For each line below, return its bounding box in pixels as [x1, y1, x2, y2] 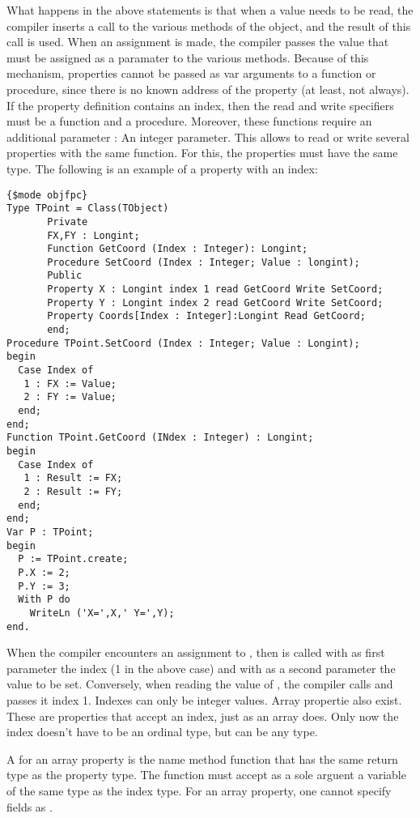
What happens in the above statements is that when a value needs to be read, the [6, 2, 414, 18]
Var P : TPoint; [6, 526, 94, 538]
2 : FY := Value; [23, 391, 117, 403]
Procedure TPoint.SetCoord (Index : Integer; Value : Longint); [6, 337, 360, 349]
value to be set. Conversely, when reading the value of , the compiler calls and [6, 675, 393, 692]
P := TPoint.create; [18, 553, 129, 565]
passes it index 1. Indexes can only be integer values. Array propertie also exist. [6, 691, 402, 708]
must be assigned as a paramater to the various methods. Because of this [6, 49, 369, 66]
